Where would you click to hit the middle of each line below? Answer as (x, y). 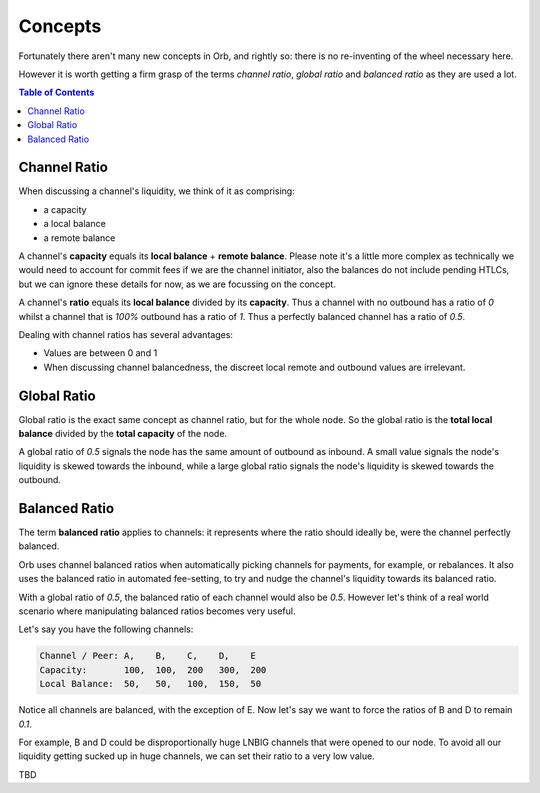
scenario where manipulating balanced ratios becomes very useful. (157, 611)
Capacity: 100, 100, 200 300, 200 (153, 669)
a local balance (75, 224)
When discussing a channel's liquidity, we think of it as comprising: (156, 191)
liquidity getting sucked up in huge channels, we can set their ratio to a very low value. (196, 756)
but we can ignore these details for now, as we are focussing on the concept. (177, 284)
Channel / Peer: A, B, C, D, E (148, 656)
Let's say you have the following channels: (106, 629)
